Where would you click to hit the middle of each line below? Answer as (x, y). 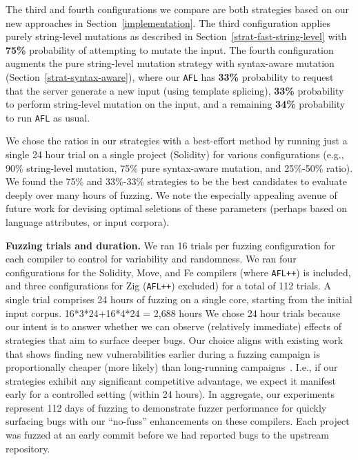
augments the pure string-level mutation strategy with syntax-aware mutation (170, 63)
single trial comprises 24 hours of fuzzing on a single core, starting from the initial (179, 299)
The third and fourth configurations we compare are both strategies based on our (177, 9)
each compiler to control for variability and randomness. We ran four (151, 259)
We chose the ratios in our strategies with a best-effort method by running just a (177, 141)
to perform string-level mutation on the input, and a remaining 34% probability (176, 104)
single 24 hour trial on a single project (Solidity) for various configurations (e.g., (175, 154)
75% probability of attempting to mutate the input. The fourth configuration (170, 49)
